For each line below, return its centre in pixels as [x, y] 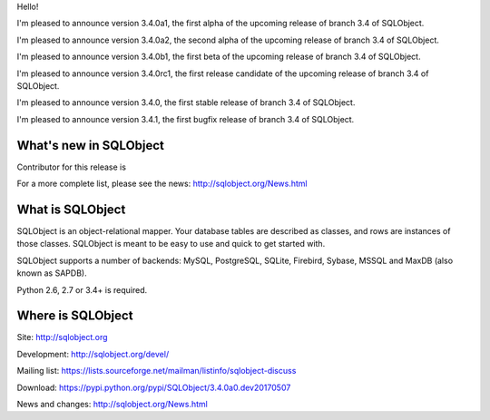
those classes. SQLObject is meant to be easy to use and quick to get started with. [171, 244]
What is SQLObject [71, 209]
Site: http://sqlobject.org [62, 337]
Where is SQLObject [75, 316]
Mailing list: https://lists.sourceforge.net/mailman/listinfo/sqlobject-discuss [157, 371]
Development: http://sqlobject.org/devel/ [93, 354]
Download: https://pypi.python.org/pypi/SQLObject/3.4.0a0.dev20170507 [154, 387]
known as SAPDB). [52, 273]
